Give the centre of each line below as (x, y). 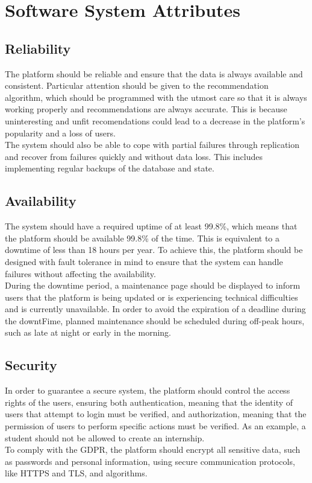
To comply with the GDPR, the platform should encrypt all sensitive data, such (153, 449)
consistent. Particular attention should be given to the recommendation (137, 85)
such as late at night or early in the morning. (88, 332)
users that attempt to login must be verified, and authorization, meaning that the (156, 414)
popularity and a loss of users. (60, 133)
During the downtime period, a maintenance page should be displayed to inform (153, 285)
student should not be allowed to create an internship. (105, 437)
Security (31, 365)
